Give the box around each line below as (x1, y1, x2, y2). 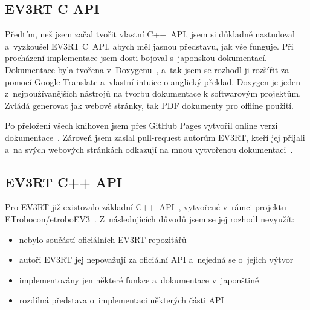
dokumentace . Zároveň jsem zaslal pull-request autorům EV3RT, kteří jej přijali (5, 131, 305, 143)
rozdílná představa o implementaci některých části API (19, 294, 224, 306)
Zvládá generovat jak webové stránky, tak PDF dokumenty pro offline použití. (5, 98, 294, 111)
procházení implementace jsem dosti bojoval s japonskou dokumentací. (5, 51, 267, 64)
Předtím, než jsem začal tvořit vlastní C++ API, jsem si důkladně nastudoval (5, 28, 295, 40)
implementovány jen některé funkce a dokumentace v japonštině (19, 273, 259, 286)
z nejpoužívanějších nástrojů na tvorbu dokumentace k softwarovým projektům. (5, 87, 302, 100)
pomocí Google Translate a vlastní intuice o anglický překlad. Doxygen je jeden (5, 75, 300, 88)
